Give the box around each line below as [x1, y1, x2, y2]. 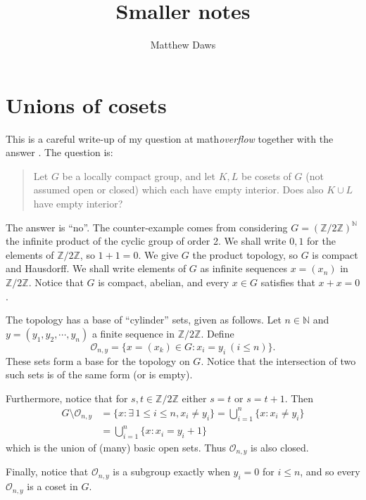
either [182, 390, 207, 405]
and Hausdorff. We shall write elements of [6, 261, 187, 276]
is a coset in [27, 479, 78, 494]
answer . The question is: [6, 145, 113, 160]
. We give [138, 247, 179, 262]
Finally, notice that [6, 464, 89, 479]
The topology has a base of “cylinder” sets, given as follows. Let [6, 312, 282, 327]
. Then [284, 390, 314, 405]
